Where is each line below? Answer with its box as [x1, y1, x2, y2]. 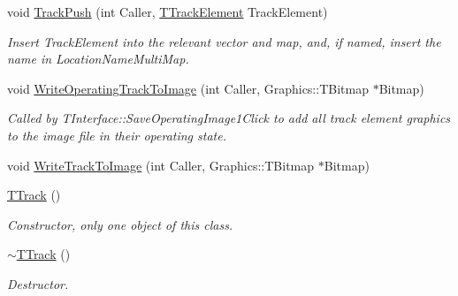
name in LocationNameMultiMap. [7, 49, 189, 68]
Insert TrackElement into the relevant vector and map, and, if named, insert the [7, 32, 441, 50]
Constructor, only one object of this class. [7, 215, 233, 233]
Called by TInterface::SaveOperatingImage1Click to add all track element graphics [7, 109, 451, 127]
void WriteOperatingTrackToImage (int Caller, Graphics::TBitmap [7, 79, 369, 97]
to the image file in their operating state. [7, 125, 226, 144]
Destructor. [7, 274, 69, 292]
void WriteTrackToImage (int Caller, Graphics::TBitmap [7, 156, 315, 174]
